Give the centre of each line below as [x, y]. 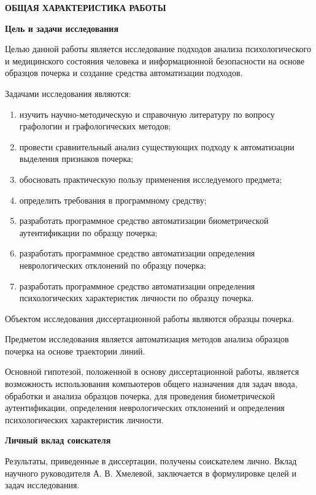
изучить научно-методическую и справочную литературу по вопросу [147, 114]
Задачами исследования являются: [68, 93]
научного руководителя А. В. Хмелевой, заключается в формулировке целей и [151, 473]
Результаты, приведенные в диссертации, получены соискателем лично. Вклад [151, 461]
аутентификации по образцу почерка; [88, 232]
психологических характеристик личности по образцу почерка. [137, 298]
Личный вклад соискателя [58, 440]
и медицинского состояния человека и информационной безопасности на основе [155, 60]
